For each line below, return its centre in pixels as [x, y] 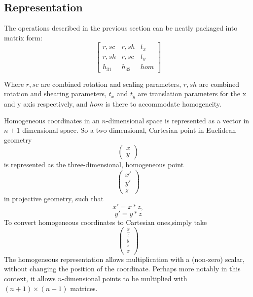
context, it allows [30, 278]
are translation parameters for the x [192, 93]
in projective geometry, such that [54, 199]
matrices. [84, 288]
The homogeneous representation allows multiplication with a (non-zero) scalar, [124, 259]
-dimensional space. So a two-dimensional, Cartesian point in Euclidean [128, 130]
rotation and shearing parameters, [55, 93]
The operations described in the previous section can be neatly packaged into [121, 28]
